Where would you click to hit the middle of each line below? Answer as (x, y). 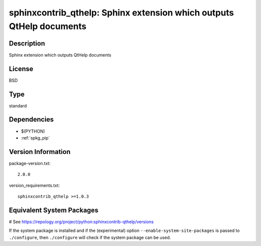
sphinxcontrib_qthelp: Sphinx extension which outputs (121, 13)
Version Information (40, 152)
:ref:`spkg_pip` (36, 138)
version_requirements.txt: (34, 185)
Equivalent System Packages (54, 210)
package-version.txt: (30, 163)
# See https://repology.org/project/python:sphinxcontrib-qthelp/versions (81, 222)
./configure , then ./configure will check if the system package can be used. (90, 237)
